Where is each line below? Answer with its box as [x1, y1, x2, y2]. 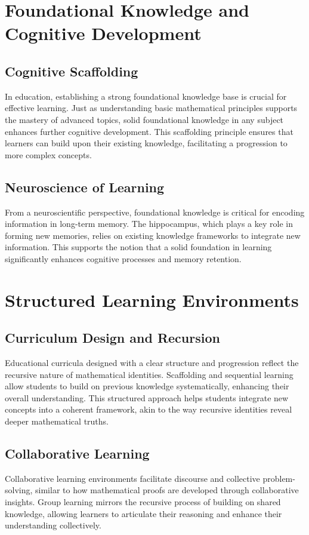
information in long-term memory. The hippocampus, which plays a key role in [5, 217, 293, 230]
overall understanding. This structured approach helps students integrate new [5, 391, 289, 404]
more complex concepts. [5, 148, 92, 161]
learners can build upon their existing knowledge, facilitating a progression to [5, 137, 288, 149]
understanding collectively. [5, 519, 101, 531]
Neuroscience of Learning [5, 177, 165, 196]
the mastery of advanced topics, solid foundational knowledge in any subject [5, 113, 284, 125]
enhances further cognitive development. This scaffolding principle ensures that [5, 125, 293, 137]
